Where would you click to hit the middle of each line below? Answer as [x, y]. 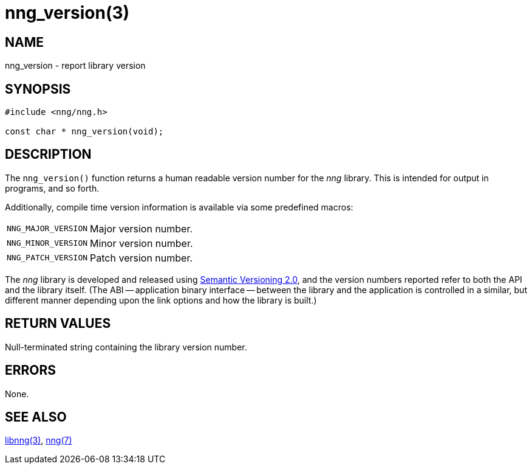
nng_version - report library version [75, 66]
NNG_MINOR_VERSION [47, 243]
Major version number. [142, 228]
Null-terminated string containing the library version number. [126, 347]
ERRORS [31, 370]
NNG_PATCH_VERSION [47, 258]
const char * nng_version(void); [84, 132]
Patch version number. [142, 258]
